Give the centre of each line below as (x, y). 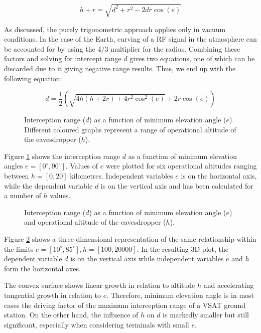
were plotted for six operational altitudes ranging (181, 166)
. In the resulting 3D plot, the (182, 248)
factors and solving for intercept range (63, 58)
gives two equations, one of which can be (192, 58)
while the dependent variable (48, 185)
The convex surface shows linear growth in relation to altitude (100, 285)
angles (14, 166)
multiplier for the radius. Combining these (175, 48)
